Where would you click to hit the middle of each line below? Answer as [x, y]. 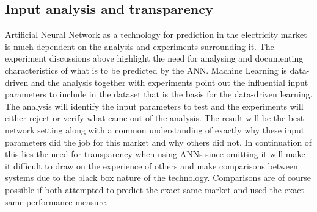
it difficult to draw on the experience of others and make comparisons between [151, 165]
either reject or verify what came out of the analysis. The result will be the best [155, 118]
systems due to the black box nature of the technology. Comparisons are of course [158, 178]
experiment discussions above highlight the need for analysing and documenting [154, 58]
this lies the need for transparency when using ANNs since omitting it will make [155, 154]
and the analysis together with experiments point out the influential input [169, 82]
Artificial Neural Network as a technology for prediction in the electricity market [156, 34]
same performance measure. [57, 201]
